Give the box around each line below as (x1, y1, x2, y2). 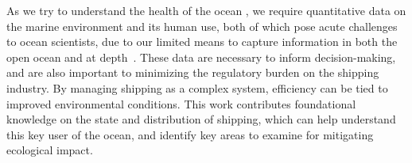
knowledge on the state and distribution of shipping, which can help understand (6, 111, 396, 127)
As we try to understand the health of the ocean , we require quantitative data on (6, 2, 406, 18)
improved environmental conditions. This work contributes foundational (6, 95, 356, 112)
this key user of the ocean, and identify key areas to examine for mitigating (6, 126, 374, 142)
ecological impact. (6, 142, 93, 158)
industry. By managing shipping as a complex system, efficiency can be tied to (6, 79, 388, 96)
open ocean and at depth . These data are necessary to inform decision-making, (6, 48, 396, 65)
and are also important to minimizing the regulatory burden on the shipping (6, 64, 379, 81)
